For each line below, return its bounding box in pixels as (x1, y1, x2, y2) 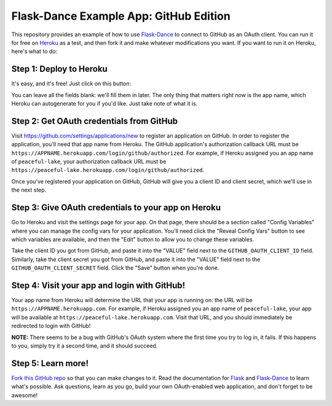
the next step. (11, 186, 47, 193)
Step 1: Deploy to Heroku (11, 64, 108, 74)
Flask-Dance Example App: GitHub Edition (11, 9, 231, 23)
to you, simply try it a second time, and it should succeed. (11, 342, 158, 349)
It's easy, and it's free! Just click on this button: (11, 80, 132, 87)
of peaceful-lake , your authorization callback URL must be (11, 158, 167, 165)
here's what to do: (11, 48, 58, 55)
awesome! (11, 391, 38, 399)
